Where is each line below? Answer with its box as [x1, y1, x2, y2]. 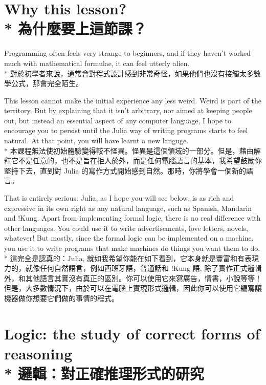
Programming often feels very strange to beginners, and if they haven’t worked [4, 48, 251, 58]
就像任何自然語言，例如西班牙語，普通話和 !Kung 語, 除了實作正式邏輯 [25, 263, 262, 273]
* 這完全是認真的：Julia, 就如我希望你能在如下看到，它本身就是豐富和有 [4, 252, 245, 263]
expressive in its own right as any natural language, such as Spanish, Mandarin [4, 202, 252, 213]
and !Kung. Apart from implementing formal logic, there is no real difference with [4, 212, 261, 223]
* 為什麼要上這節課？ [4, 18, 147, 39]
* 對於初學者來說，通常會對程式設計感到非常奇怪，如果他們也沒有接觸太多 [4, 68, 254, 78]
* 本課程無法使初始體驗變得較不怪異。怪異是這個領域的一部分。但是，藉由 [4, 145, 254, 156]
